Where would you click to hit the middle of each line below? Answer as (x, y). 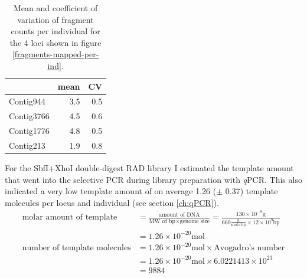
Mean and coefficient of (55, 8)
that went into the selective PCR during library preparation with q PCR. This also (153, 179)
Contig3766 (29, 116)
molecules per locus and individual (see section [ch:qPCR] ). (112, 202)
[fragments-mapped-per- (55, 54)
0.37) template (252, 191)
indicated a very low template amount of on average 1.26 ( (111, 191)
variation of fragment (55, 19)
